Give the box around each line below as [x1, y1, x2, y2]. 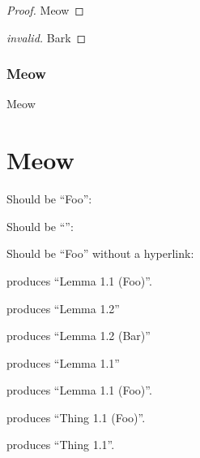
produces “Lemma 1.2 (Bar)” [6, 327, 151, 344]
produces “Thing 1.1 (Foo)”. [6, 408, 146, 425]
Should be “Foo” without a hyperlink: [6, 245, 194, 262]
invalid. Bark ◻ [6, 28, 87, 46]
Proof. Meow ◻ [6, 2, 84, 18]
